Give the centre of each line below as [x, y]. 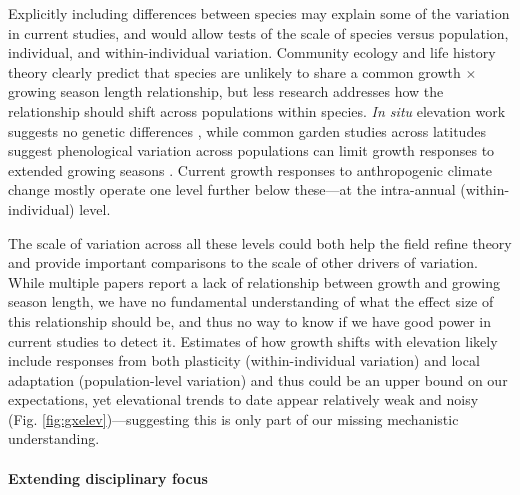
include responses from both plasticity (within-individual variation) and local [244, 360]
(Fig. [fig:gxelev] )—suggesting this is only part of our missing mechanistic [233, 418]
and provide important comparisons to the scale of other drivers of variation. [243, 262]
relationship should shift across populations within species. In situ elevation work [257, 110]
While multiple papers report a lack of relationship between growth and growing [254, 281]
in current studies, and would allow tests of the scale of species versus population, [258, 32]
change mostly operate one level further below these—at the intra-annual [232, 189]
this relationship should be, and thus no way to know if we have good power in [250, 320]
